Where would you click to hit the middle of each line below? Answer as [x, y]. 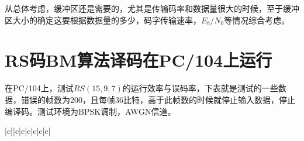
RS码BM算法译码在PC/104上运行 [139, 60]
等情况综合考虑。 [257, 20]
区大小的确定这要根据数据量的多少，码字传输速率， [103, 20]
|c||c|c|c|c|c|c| [28, 131]
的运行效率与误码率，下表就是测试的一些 [200, 88]
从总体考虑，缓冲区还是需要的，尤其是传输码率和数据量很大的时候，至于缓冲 [152, 8]
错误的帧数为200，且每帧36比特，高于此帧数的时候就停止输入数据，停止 [158, 99]
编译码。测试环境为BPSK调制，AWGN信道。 [90, 111]
